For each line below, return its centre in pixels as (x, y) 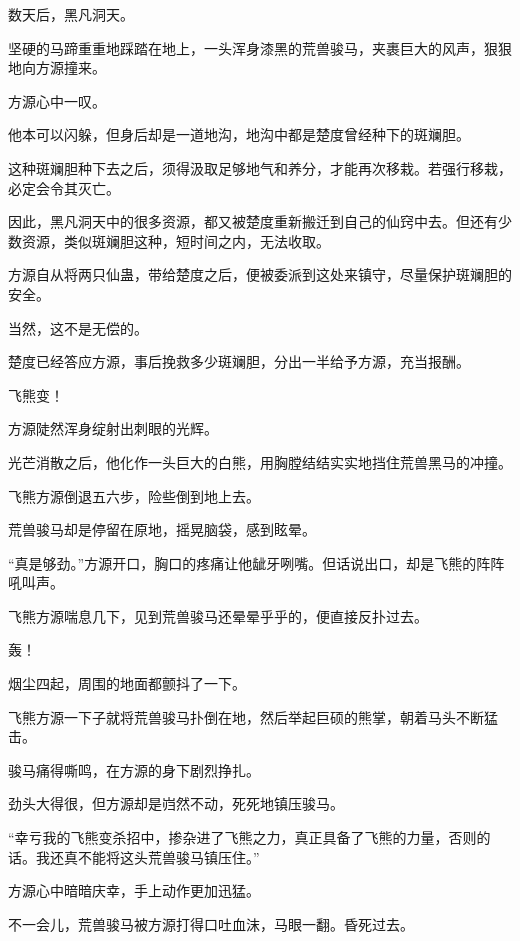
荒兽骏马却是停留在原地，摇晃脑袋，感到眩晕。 (162, 529)
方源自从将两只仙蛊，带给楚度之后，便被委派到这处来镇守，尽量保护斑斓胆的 (260, 274)
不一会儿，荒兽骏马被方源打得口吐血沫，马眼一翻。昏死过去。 (211, 923)
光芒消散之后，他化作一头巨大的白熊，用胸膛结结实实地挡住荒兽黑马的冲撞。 (260, 461)
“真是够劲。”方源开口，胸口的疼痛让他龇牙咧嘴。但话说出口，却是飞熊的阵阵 (256, 562)
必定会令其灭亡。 (64, 187)
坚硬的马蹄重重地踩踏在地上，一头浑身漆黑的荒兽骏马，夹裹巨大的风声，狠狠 (260, 47)
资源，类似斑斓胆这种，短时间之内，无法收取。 (175, 240)
